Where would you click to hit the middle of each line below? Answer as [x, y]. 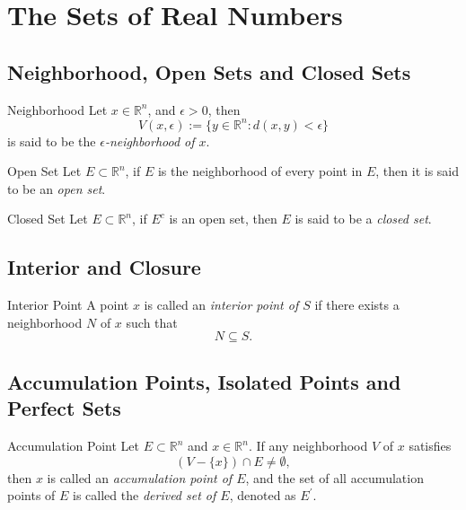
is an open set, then [223, 219]
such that [152, 322]
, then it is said [418, 171]
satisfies [430, 446]
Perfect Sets [64, 408]
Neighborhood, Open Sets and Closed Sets [209, 71]
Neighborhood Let [57, 109]
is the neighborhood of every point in [260, 171]
